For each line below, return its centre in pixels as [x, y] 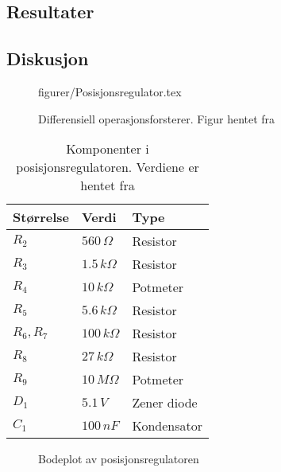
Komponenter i [108, 149]
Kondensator [167, 426]
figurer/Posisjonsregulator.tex [110, 91]
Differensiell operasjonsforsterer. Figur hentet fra [157, 118]
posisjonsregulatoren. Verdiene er [108, 167]
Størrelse [41, 217]
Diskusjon [48, 59]
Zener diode [165, 403]
